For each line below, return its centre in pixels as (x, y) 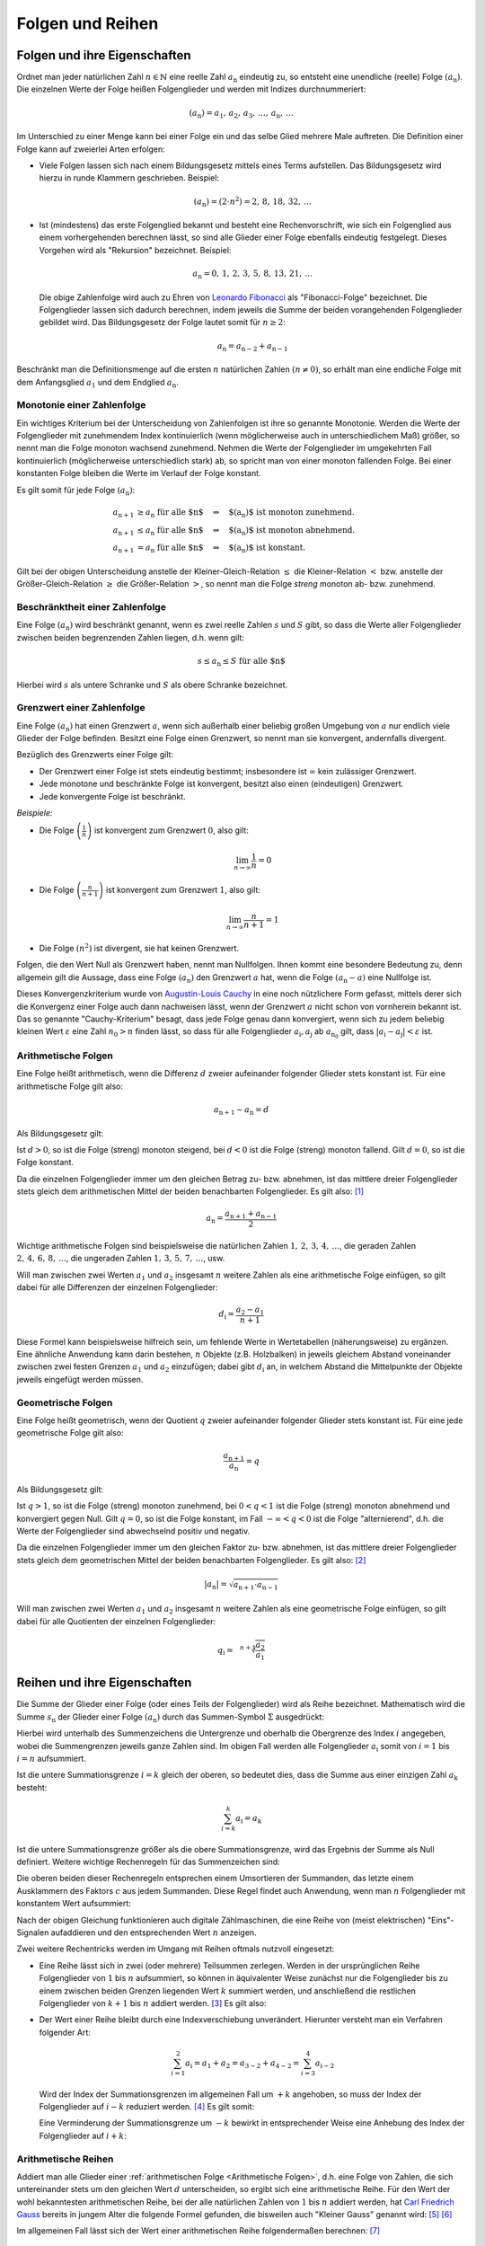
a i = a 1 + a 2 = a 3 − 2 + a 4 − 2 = (242, 2064)
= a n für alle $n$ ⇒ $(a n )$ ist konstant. (221, 549)
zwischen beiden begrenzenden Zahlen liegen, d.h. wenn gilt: (130, 637)
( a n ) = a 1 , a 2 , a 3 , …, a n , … (241, 114)
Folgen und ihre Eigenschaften (104, 55)
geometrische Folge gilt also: (71, 1433)
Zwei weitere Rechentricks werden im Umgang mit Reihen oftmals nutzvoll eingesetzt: (176, 1949)
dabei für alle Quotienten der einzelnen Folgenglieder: (116, 1621)
